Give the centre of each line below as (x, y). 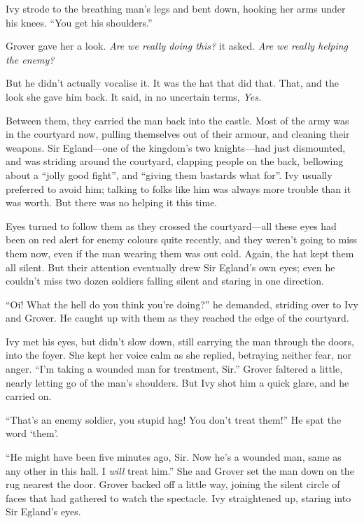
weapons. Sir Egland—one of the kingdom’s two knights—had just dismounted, (176, 147)
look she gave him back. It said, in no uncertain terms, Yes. (134, 96)
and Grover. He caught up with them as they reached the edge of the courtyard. (177, 318)
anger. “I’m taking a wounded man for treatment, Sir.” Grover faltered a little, (174, 369)
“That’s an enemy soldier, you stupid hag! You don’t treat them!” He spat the (174, 419)
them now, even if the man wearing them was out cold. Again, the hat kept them (180, 253)
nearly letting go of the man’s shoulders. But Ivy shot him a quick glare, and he (177, 382)
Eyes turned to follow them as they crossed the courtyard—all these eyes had (171, 225)
